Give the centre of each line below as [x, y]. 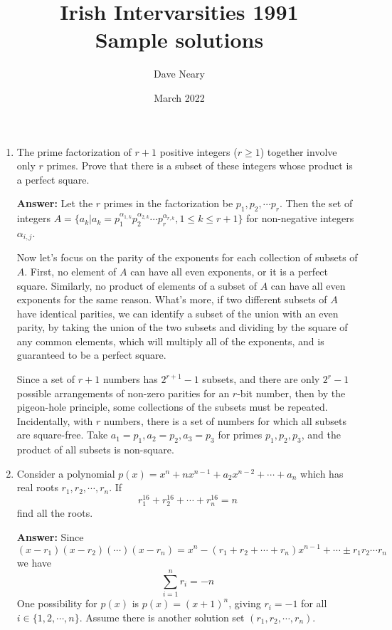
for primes [240, 435]
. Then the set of [316, 203]
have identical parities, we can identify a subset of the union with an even [178, 313]
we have [34, 562]
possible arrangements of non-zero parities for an [123, 393]
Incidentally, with [55, 420]
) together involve [298, 151]
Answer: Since [50, 536]
